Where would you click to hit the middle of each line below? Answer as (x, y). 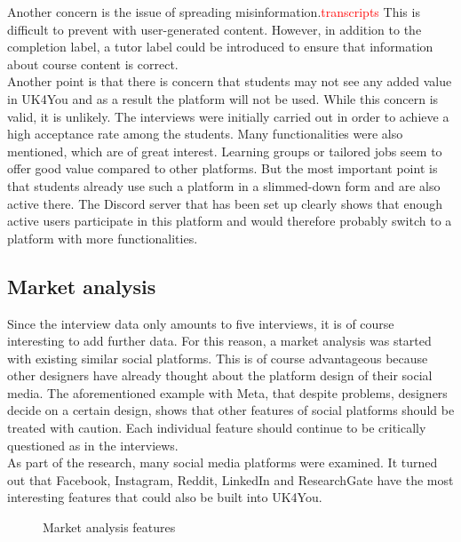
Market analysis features (109, 527)
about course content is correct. (93, 64)
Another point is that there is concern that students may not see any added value (230, 81)
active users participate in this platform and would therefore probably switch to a (230, 221)
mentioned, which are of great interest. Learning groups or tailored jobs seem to (225, 151)
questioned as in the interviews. (93, 445)
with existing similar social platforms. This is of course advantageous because (218, 358)
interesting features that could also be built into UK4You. (165, 497)
